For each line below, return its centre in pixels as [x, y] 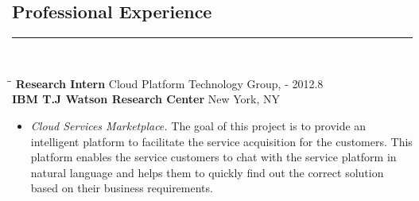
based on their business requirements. [122, 188]
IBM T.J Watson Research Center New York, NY [146, 99]
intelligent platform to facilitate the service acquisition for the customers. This [221, 141]
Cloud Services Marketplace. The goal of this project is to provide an [198, 125]
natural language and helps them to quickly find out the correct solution [207, 172]
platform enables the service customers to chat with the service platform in [213, 157]
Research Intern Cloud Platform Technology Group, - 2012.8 [169, 83]
